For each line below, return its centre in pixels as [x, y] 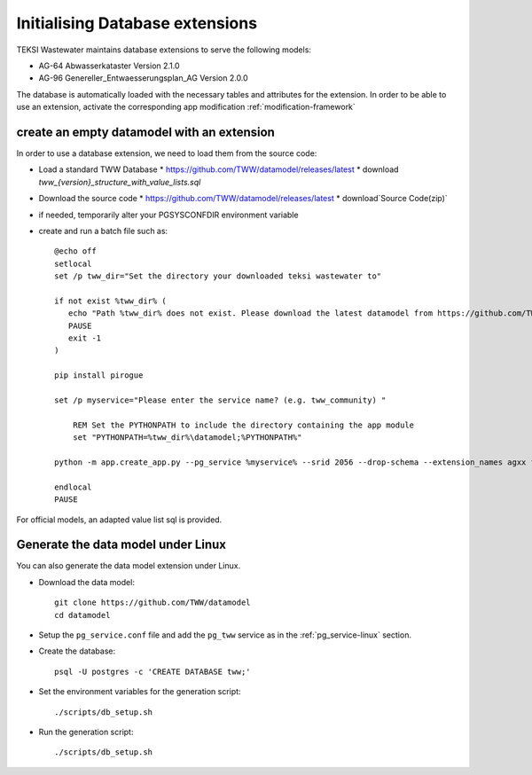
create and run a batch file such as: [103, 231]
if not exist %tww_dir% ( [111, 301]
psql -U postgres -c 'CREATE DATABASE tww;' [153, 671]
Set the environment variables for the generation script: [140, 692]
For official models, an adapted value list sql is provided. [119, 520]
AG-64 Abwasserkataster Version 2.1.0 [110, 66]
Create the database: [77, 651]
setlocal [73, 263]
